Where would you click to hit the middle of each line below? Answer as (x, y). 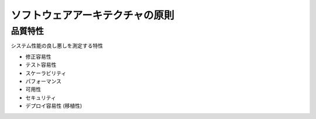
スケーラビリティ (46, 73)
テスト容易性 (41, 65)
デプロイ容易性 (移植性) (54, 106)
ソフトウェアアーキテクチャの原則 (93, 15)
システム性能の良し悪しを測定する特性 (57, 46)
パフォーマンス (43, 81)
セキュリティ (41, 97)
